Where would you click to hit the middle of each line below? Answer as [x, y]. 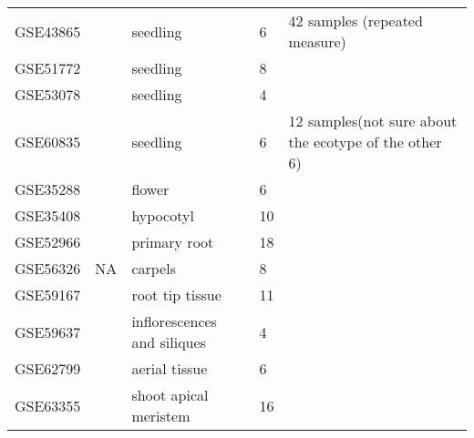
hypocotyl [163, 215]
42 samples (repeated [355, 20]
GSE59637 [48, 331]
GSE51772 [48, 68]
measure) [317, 41]
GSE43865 [48, 31]
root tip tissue [176, 295]
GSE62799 [48, 368]
